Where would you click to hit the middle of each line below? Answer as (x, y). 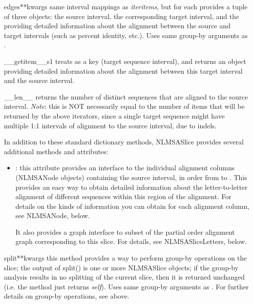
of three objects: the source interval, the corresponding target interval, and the (122, 16)
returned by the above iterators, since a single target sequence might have (114, 115)
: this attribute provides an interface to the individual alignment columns (125, 168)
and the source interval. (39, 80)
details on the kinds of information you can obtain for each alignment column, (132, 206)
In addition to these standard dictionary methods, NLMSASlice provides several (124, 142)
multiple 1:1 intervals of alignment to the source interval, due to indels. (110, 125)
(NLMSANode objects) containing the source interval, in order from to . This (131, 177)
